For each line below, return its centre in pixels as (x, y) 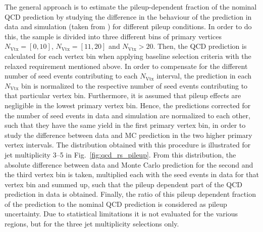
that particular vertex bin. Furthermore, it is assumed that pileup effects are (123, 95)
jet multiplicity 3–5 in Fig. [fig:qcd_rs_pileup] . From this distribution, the (120, 154)
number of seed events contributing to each (71, 76)
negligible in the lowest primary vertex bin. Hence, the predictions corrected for (128, 105)
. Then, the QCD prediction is (200, 46)
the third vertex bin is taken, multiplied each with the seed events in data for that (132, 174)
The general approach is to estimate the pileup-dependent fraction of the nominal (131, 7)
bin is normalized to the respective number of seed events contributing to (135, 85)
